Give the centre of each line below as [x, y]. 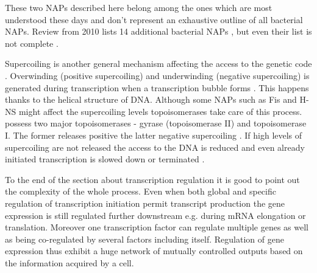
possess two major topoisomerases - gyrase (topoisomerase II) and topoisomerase [156, 123]
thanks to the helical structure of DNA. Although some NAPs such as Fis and [151, 99]
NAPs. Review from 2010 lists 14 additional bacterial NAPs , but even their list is [158, 31]
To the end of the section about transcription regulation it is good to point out [152, 179]
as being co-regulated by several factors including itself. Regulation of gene [144, 239]
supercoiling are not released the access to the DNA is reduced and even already [155, 147]
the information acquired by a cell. [69, 262]
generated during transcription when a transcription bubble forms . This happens [157, 87]
